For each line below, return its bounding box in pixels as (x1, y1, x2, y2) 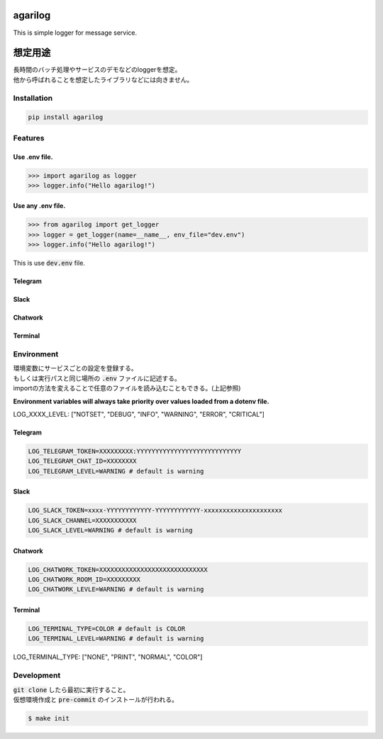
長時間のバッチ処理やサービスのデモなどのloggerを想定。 (13, 65, 182, 74)
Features (13, 133, 45, 143)
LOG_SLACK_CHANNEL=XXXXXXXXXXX (28, 516, 138, 525)
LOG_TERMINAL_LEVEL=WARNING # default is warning (28, 635, 204, 642)
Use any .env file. (13, 202, 66, 210)
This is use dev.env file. (13, 259, 85, 268)
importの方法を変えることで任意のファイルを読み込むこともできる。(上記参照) (13, 384, 241, 393)
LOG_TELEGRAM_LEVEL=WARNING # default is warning (28, 467, 204, 475)
